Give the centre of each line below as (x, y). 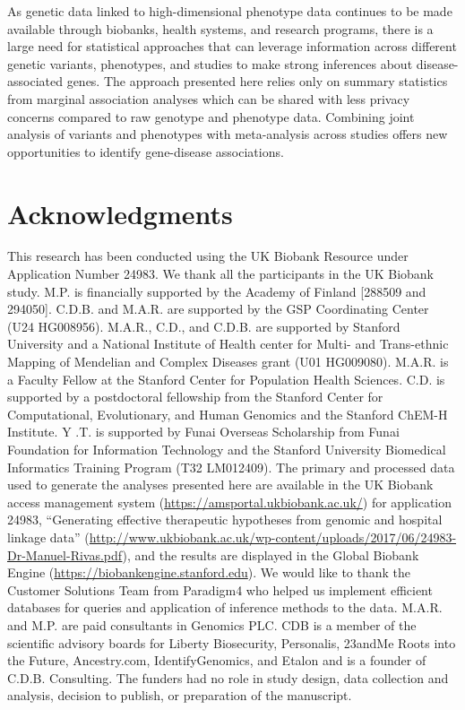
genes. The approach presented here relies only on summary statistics (257, 81)
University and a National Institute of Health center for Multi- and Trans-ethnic (228, 344)
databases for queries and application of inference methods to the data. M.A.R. (225, 607)
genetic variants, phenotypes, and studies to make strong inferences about (210, 63)
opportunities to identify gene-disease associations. (146, 151)
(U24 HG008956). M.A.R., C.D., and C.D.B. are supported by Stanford (204, 326)
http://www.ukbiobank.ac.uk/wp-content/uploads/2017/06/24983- (273, 537)
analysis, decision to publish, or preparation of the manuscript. (180, 695)
